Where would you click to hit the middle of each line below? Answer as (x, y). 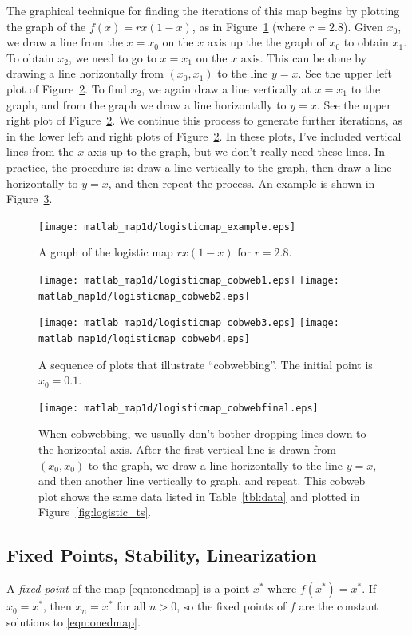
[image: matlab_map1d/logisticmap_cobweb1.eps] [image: (189, 280)
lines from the (40, 151)
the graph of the (46, 26)
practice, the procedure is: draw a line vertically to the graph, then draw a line (199, 167)
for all (131, 606)
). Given (363, 26)
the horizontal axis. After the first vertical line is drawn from (188, 449)
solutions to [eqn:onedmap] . (73, 621)
